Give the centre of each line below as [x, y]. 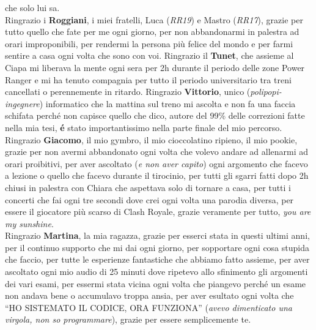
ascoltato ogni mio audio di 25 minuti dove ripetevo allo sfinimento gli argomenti [156, 272]
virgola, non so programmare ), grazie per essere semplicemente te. [128, 319]
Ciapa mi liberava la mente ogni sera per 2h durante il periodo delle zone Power [155, 67]
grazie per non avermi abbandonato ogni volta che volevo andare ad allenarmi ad [157, 152]
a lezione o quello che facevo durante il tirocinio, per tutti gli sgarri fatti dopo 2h [157, 175]
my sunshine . [29, 223]
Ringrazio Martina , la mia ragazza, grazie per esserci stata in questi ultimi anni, [157, 235]
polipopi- [266, 92]
